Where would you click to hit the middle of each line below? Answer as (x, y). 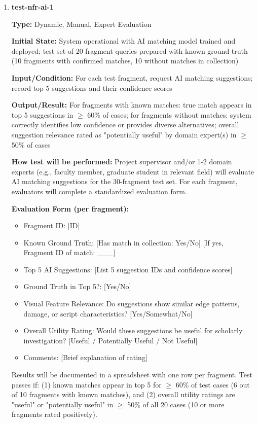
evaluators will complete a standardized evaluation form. (99, 191)
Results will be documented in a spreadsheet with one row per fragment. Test (132, 375)
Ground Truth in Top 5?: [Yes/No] (77, 286)
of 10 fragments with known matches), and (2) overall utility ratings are (123, 394)
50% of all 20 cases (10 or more (176, 404)
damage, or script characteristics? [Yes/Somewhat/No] (108, 313)
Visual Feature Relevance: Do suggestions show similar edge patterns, (132, 304)
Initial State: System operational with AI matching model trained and (123, 41)
